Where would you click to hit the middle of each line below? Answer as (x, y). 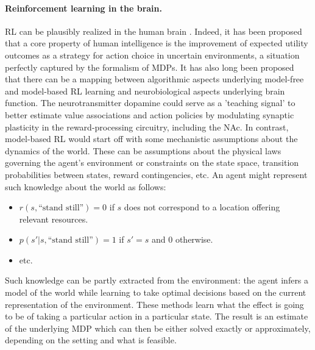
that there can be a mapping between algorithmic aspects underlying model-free (154, 79)
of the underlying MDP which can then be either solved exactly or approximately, (158, 328)
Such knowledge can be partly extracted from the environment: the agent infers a (157, 280)
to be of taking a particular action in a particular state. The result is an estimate (157, 316)
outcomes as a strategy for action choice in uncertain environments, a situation (152, 55)
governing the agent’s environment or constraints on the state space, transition (152, 162)
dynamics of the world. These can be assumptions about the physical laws (143, 150)
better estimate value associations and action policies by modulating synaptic (150, 114)
